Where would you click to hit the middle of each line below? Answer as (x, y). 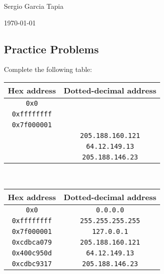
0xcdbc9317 (32, 263)
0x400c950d (32, 253)
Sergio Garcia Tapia (34, 6)
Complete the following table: (48, 69)
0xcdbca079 (32, 242)
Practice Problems (51, 49)
